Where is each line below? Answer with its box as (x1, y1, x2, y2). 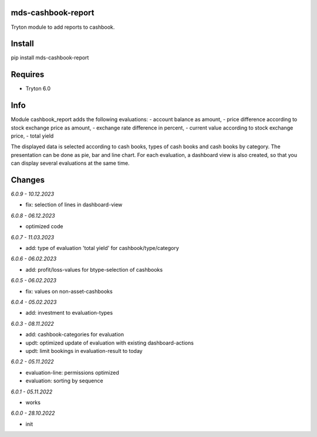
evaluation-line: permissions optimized (25, 369, 120, 376)
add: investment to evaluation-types (25, 309, 113, 316)
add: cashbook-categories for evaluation (25, 331, 124, 338)
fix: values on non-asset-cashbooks (25, 288, 113, 295)
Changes (11, 175, 45, 185)
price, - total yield (11, 132, 54, 139)
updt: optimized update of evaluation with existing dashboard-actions (25, 339, 194, 346)
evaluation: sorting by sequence (25, 377, 103, 385)
